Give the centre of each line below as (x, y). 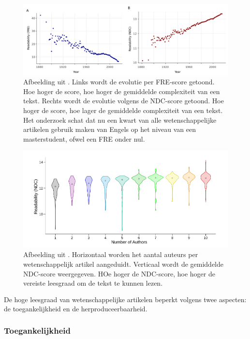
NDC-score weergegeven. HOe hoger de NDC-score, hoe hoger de (119, 273)
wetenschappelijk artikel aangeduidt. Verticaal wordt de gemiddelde (123, 264)
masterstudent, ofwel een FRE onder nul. (84, 138)
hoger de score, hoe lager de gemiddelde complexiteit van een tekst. (123, 110)
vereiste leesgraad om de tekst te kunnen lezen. (93, 283)
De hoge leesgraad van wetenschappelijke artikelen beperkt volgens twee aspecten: (125, 299)
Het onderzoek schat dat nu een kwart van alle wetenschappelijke (120, 120)
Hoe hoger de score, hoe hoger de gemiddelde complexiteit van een (122, 91)
